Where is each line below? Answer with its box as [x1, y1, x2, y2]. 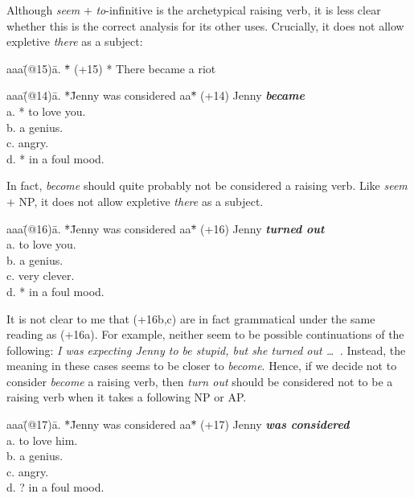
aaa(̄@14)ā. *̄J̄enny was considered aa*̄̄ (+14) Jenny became [6, 87, 305, 104]
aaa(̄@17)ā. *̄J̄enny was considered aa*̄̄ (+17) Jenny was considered [6, 416, 350, 433]
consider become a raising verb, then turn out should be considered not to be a [6, 372, 393, 389]
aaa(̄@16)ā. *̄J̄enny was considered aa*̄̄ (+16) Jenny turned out [6, 220, 325, 237]
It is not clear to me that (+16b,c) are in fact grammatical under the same [6, 310, 375, 327]
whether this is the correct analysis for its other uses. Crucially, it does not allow [6, 17, 404, 34]
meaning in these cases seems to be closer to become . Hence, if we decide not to [6, 357, 397, 374]
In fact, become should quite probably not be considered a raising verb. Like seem [6, 177, 408, 194]
